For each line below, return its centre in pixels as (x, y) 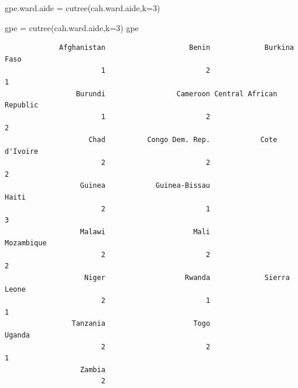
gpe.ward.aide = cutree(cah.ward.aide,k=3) (83, 8)
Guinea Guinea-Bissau (145, 186)
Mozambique (26, 243)
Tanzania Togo (141, 324)
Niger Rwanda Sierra (187, 278)
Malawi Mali (145, 232)
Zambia (93, 370)
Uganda (17, 335)
